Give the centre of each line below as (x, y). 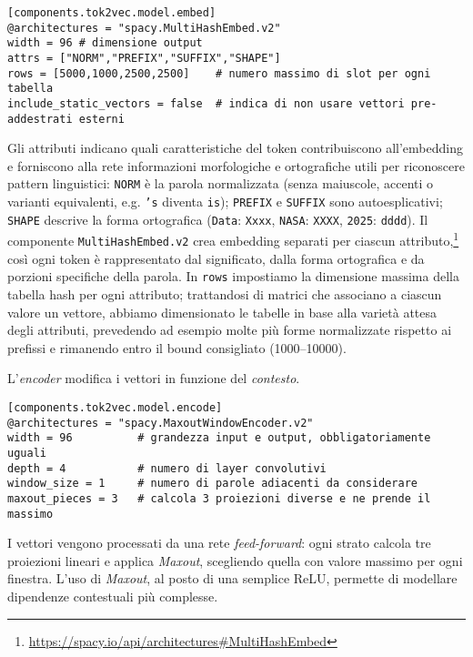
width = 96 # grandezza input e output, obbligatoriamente (219, 438)
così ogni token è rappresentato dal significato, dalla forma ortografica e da (216, 258)
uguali (27, 453)
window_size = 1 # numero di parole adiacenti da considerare (213, 484)
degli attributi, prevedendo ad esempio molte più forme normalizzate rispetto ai (230, 330)
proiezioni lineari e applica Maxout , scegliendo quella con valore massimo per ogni (235, 560)
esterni (101, 119)
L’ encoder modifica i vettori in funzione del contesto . (154, 378)
